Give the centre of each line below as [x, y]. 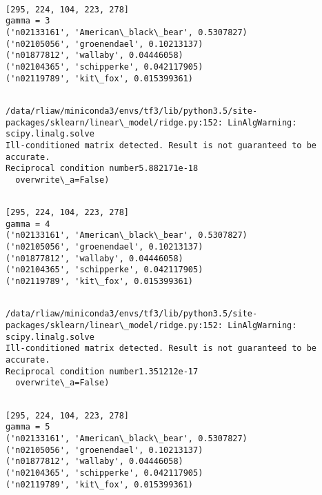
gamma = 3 [28, 21]
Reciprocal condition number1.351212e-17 [102, 371]
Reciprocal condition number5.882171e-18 [102, 169]
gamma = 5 [28, 427]
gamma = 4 [28, 224]
